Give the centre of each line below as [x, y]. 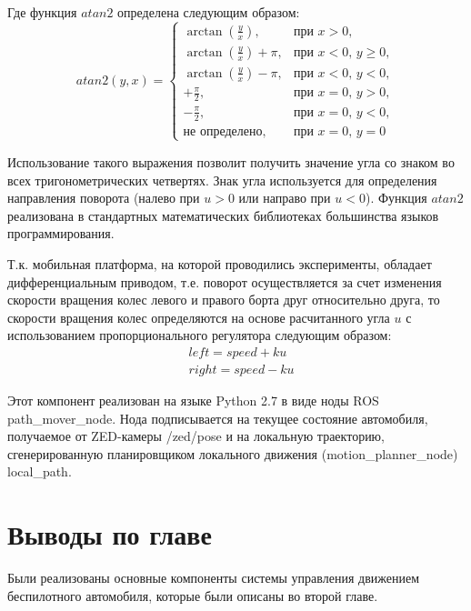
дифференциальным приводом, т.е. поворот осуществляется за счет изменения [225, 281]
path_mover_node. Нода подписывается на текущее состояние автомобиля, [218, 418]
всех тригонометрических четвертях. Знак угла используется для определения [222, 180]
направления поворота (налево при [104, 198]
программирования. [61, 233]
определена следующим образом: [209, 12]
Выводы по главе [110, 534]
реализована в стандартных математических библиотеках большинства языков [223, 215]
